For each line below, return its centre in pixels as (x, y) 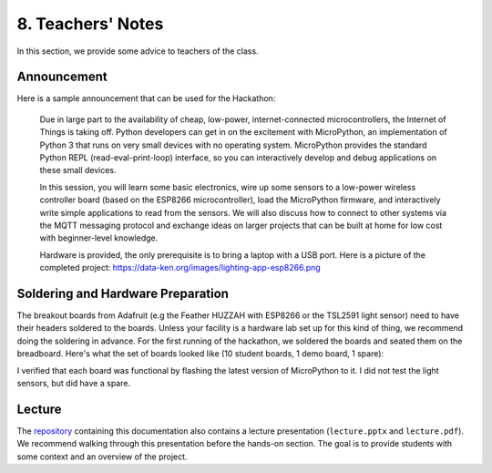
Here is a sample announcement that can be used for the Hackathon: (146, 98)
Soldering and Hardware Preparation (123, 293)
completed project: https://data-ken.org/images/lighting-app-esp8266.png (180, 268)
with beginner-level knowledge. (99, 238)
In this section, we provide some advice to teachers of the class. (138, 51)
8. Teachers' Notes (90, 24)
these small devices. (78, 170)
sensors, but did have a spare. (74, 383)
